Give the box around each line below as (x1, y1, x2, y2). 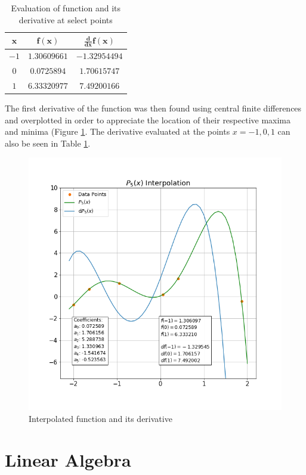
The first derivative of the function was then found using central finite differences (5, 102, 302, 114)
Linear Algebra (5, 447, 131, 471)
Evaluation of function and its (11, 2, 121, 14)
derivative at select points (18, 13, 113, 26)
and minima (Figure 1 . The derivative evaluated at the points (5, 125, 230, 138)
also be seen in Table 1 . (5, 136, 91, 149)
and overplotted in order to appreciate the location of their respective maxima (5, 113, 291, 126)
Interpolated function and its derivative (29, 412, 172, 425)
